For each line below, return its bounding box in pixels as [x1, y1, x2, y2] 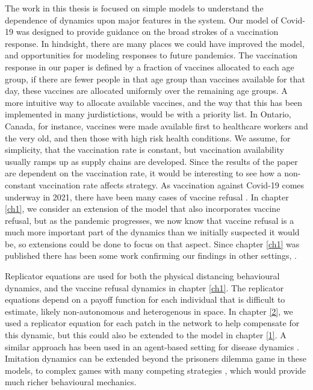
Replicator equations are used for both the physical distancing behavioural [5, 270, 280, 282]
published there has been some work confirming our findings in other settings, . [5, 249, 297, 262]
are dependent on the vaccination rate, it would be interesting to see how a [5, 167, 282, 179]
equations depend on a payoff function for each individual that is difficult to [5, 293, 285, 306]
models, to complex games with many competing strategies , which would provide [5, 364, 306, 376]
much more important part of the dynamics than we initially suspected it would [5, 226, 300, 238]
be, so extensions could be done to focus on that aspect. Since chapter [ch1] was [5, 237, 300, 250]
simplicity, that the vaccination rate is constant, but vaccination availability [5, 143, 284, 156]
